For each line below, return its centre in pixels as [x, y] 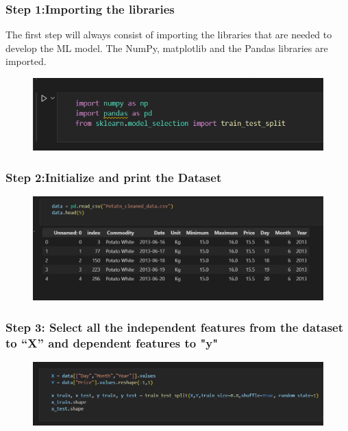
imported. [26, 61]
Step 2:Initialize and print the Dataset [114, 177]
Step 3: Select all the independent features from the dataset [174, 327]
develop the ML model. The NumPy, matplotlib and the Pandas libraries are [167, 48]
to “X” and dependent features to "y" [112, 342]
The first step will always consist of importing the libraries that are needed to [169, 35]
